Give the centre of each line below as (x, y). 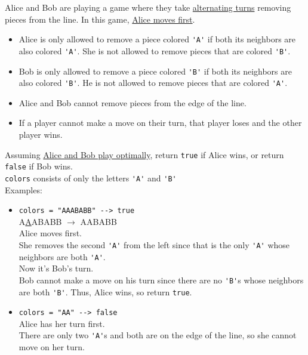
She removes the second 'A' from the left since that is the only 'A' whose (154, 245)
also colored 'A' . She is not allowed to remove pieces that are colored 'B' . (155, 50)
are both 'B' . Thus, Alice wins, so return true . (105, 291)
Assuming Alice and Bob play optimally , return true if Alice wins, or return (144, 154)
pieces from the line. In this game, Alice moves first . (100, 19)
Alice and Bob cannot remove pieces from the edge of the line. (133, 102)
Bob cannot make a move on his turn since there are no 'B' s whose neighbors (161, 280)
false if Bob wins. (39, 166)
